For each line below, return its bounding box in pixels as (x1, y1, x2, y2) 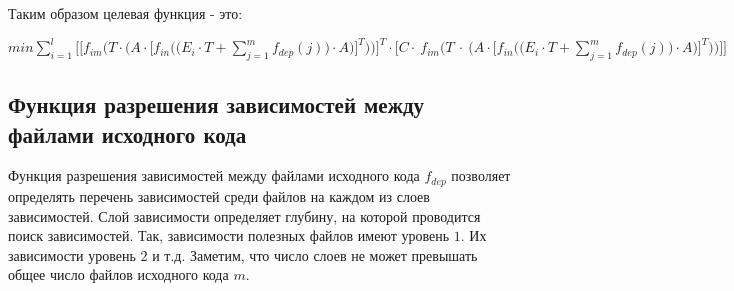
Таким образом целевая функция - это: (8, 3, 243, 23)
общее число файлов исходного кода (8, 264, 229, 285)
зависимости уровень (8, 244, 136, 265)
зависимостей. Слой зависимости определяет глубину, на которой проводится (8, 205, 481, 226)
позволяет (451, 165, 511, 186)
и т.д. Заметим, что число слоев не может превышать (152, 244, 478, 265)
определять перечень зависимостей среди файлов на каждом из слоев (8, 185, 430, 206)
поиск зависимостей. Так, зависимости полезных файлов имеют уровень (8, 225, 450, 246)
